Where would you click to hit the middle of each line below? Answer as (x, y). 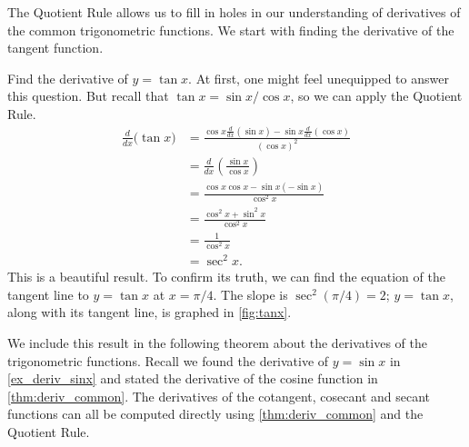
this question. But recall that (88, 96)
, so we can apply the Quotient (376, 96)
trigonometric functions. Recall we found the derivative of (168, 360)
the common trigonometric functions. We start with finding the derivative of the (231, 30)
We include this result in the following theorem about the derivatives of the (217, 342)
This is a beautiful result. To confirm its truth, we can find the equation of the (226, 277)
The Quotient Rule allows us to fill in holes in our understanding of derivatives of (234, 12)
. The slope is (250, 294)
